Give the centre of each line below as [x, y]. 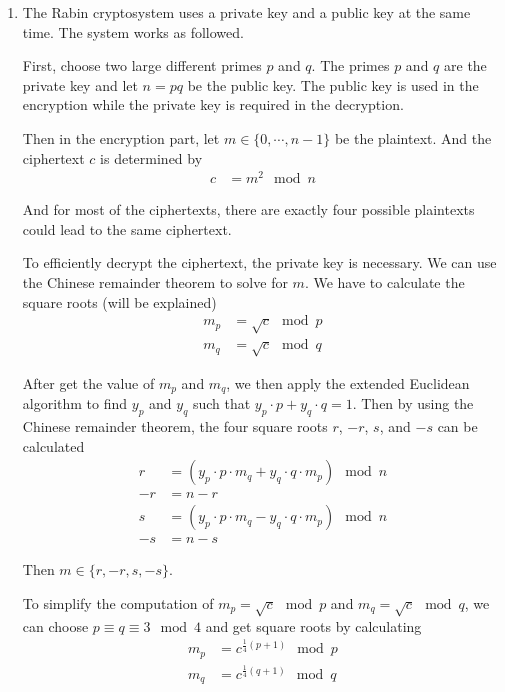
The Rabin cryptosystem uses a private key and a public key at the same [246, 12]
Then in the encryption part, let [121, 137]
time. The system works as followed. [133, 31]
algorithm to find [75, 403]
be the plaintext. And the [413, 137]
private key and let [80, 84]
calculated [53, 445]
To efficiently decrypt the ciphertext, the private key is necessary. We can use [259, 262]
